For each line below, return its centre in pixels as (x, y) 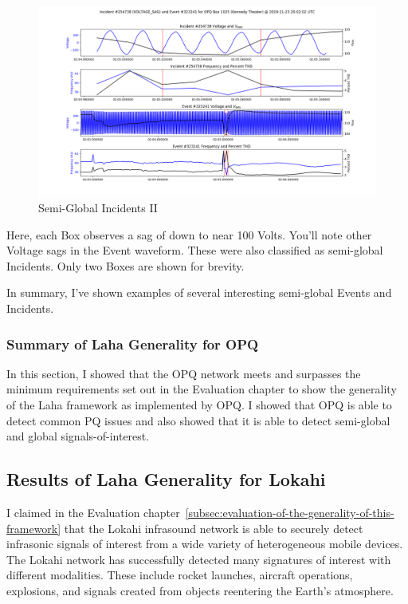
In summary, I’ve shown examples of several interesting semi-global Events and (199, 292)
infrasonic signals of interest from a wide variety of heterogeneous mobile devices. (205, 544)
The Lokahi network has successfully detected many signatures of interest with (199, 559)
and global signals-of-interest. (78, 436)
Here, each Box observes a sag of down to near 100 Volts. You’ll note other (189, 234)
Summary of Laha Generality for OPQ (133, 343)
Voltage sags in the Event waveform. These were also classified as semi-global (195, 250)
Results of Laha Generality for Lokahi (166, 479)
